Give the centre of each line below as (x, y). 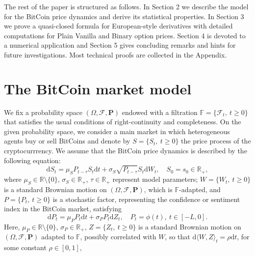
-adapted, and (200, 189)
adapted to (58, 237)
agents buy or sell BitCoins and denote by (67, 141)
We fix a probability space (43, 112)
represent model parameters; (155, 179)
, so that (178, 237)
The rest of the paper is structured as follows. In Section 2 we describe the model (126, 6)
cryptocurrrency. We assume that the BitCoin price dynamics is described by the (126, 151)
